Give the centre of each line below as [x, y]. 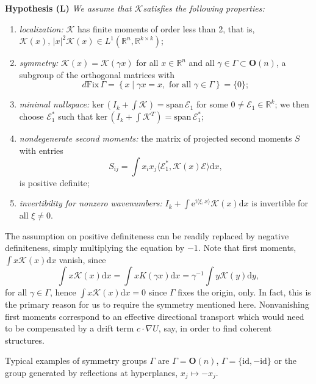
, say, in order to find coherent [215, 328]
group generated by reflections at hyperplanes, [92, 372]
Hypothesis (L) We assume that [68, 8]
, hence [63, 292]
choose [31, 116]
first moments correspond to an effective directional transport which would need [155, 316]
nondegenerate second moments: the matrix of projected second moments [156, 138]
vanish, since [82, 259]
